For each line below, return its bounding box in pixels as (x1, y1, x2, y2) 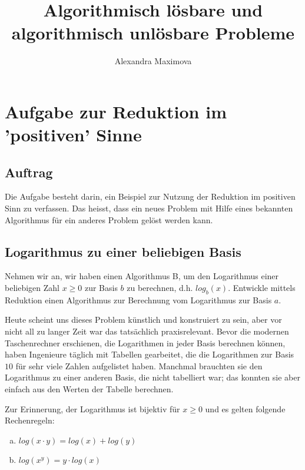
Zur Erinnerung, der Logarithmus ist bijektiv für (5, 402, 180, 415)
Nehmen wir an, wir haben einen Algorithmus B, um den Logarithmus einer (5, 270, 279, 282)
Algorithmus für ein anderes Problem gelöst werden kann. (5, 213, 213, 226)
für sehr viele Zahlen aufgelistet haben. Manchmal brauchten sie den (15, 359, 263, 372)
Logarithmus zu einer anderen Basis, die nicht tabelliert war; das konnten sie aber (5, 371, 300, 383)
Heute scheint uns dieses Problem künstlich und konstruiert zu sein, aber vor (5, 313, 282, 326)
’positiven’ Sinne (5, 123, 142, 147)
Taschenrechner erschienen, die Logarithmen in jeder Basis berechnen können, (5, 336, 286, 349)
